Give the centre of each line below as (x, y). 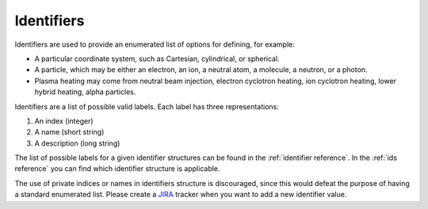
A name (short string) (69, 132)
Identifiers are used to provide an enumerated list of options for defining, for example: (155, 44)
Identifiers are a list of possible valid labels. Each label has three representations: (147, 106)
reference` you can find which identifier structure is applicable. (117, 169)
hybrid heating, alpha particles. (85, 92)
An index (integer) (64, 121)
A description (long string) (77, 143)
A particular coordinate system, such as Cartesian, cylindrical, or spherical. (157, 59)
